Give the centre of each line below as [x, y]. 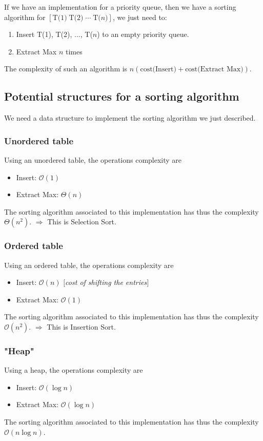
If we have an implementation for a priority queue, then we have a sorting [120, 7]
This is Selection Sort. [82, 222]
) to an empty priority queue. [143, 34]
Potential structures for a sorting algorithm [122, 96]
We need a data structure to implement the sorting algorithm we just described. [130, 118]
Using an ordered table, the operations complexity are [89, 265]
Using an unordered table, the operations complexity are [93, 159]
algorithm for [25, 17]
